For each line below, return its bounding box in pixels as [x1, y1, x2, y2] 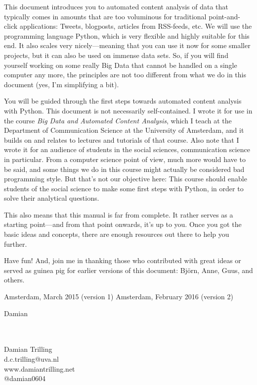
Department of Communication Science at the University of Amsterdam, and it [4, 125, 244, 135]
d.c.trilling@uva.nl [4, 354, 59, 364]
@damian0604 [4, 373, 46, 384]
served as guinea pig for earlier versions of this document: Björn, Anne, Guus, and [4, 265, 253, 275]
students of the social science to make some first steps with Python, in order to [4, 183, 244, 193]
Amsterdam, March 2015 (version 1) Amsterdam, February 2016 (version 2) [4, 291, 233, 302]
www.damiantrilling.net [4, 363, 75, 374]
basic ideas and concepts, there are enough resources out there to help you [4, 229, 229, 239]
